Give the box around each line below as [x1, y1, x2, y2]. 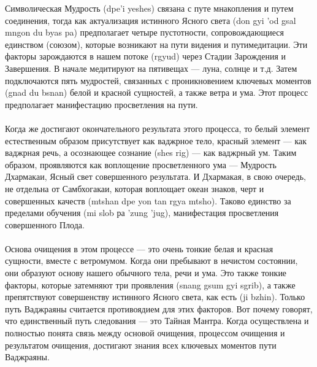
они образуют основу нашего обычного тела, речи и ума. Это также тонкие [5, 266, 287, 279]
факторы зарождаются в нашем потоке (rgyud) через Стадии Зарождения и [5, 50, 286, 63]
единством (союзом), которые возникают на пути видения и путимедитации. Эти [5, 37, 308, 50]
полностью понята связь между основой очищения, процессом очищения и [5, 326, 285, 339]
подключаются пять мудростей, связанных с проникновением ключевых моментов [5, 74, 311, 87]
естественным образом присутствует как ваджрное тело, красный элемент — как [5, 134, 307, 147]
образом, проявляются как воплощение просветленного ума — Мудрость [5, 158, 277, 171]
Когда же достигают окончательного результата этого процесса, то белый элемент [5, 122, 310, 134]
